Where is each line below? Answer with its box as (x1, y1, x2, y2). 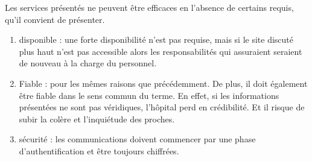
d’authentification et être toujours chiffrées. (19, 144, 179, 157)
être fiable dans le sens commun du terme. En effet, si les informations (19, 89, 279, 101)
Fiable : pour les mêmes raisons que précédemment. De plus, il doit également (19, 77, 308, 89)
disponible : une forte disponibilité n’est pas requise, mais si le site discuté (19, 33, 294, 46)
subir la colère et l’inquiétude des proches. (19, 112, 175, 125)
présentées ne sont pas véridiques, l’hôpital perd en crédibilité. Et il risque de (19, 101, 305, 113)
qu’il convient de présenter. (5, 13, 105, 25)
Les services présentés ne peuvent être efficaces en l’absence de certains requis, (5, 1, 294, 13)
